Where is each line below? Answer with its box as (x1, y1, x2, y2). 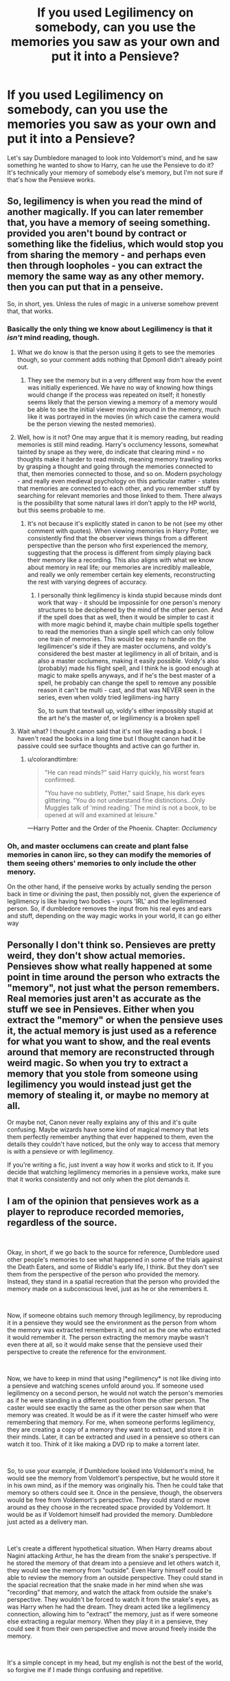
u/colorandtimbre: (27, 755, 78, 764)
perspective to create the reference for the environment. (7, 1347, 167, 1356)
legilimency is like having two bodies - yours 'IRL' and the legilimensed (7, 897, 207, 906)
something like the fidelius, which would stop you (7, 238, 224, 250)
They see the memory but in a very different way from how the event (27, 376, 222, 385)
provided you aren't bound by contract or (7, 228, 187, 240)
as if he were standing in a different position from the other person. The (7, 1396, 209, 1404)
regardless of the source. (7, 1217, 118, 1228)
